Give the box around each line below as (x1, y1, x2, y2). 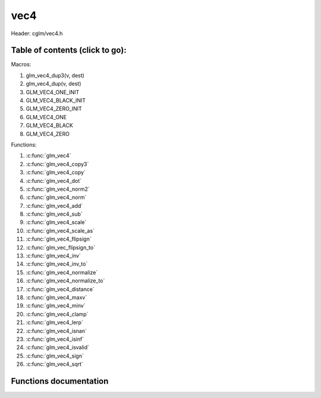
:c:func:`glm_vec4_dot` (26, 177, 82, 184)
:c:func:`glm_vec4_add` (26, 202, 83, 209)
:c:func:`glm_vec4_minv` (26, 302, 86, 309)
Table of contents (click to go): (11, 45, 127, 55)
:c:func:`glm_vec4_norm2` (26, 185, 90, 192)
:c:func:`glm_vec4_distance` (26, 285, 95, 293)
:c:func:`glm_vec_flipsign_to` (26, 244, 95, 251)
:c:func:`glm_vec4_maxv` (26, 294, 87, 301)
